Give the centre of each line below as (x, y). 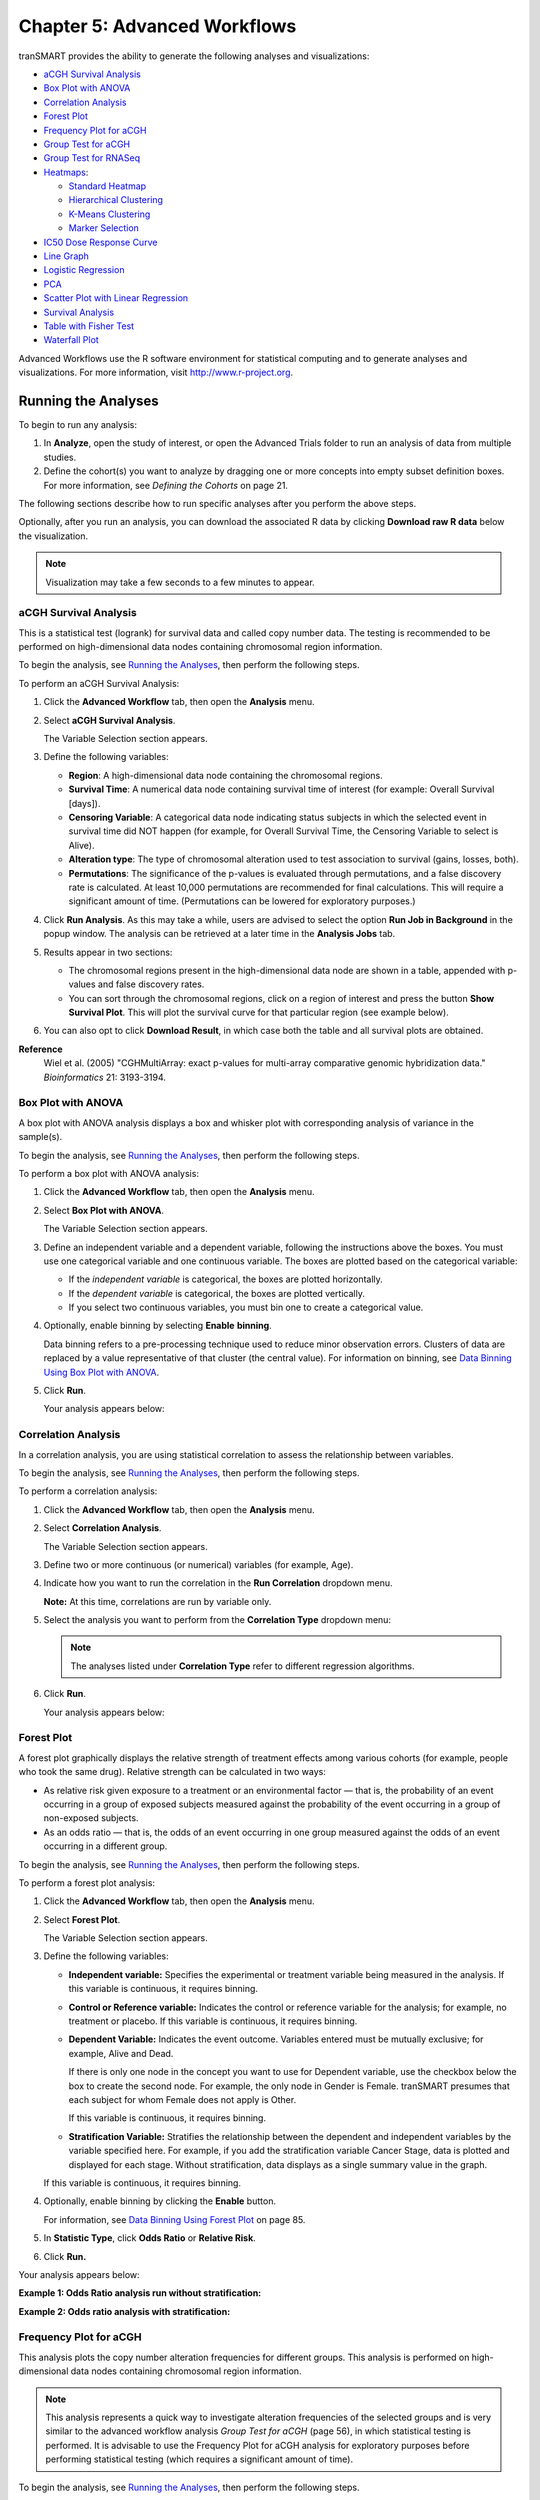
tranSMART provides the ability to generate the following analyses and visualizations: (194, 56)
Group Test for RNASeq (91, 158)
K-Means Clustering (109, 214)
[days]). (84, 803)
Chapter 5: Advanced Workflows (157, 26)
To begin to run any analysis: (77, 425)
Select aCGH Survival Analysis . (109, 720)
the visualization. (53, 536)
